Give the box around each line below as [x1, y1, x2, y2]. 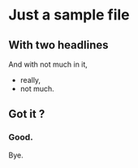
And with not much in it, [8, 59, 88, 69]
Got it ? [8, 107, 45, 121]
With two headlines [8, 38, 109, 52]
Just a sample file [8, 6, 130, 24]
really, [19, 75, 41, 84]
